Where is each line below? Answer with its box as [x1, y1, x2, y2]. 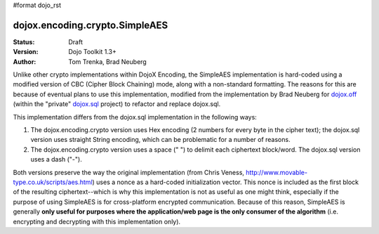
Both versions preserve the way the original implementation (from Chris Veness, [13, 168, 245, 176]
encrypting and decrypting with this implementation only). [13, 217, 181, 226]
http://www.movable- [246, 168, 308, 176]
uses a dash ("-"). [30, 155, 82, 164]
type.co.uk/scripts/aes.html [13, 178, 93, 186]
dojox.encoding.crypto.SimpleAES [13, 19, 168, 31]
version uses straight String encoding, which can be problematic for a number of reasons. [30, 136, 291, 144]
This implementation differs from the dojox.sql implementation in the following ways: [13, 112, 258, 121]
